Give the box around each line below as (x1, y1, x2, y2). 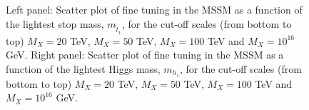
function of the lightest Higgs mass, (6, 61, 161, 76)
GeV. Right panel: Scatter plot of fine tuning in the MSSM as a (6, 47, 284, 62)
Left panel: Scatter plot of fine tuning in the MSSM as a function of (6, 2, 303, 16)
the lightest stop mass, (6, 16, 104, 31)
